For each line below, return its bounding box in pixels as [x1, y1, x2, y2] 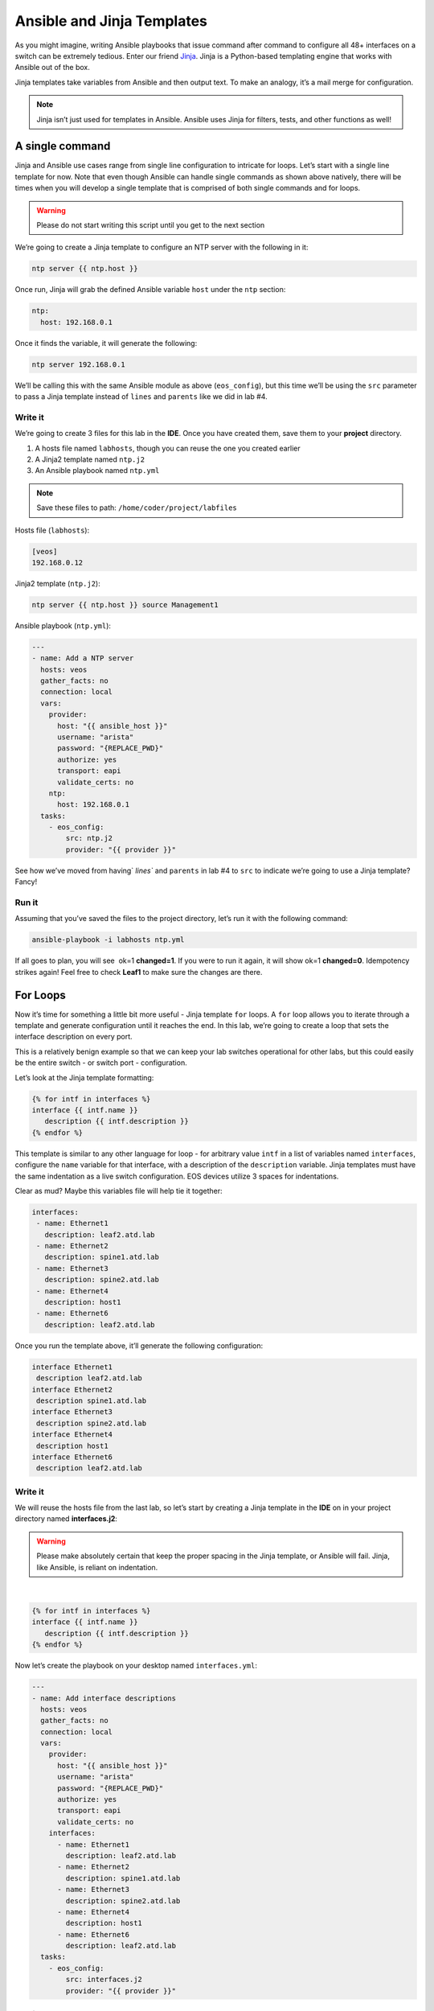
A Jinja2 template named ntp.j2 [35, 454, 145, 464]
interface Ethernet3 [31, 1408, 113, 1417]
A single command [14, 139, 111, 153]
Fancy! [14, 877, 38, 886]
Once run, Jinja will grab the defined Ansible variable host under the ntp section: [14, 285, 286, 294]
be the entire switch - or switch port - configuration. [14, 1058, 188, 1067]
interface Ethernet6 [31, 1452, 113, 1462]
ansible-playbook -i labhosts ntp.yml [31, 936, 185, 944]
